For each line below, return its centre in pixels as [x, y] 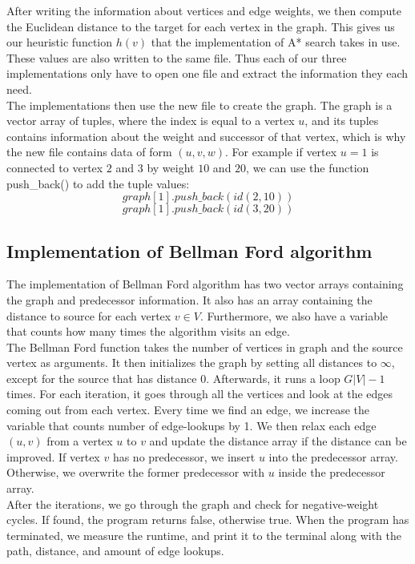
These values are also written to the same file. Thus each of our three [177, 57]
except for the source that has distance [102, 378]
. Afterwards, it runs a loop [273, 378]
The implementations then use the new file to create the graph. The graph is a [199, 105]
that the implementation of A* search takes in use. [276, 42]
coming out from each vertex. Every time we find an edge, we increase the [188, 410]
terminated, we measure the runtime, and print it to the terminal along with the [204, 535]
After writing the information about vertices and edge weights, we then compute [204, 10]
